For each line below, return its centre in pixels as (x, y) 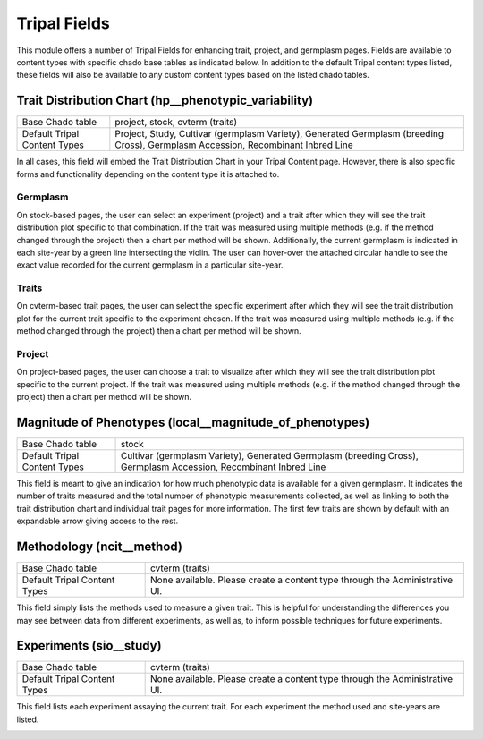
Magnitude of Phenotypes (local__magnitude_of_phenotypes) (193, 422)
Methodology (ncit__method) (100, 547)
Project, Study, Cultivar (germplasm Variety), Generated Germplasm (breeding (280, 134)
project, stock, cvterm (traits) (176, 123)
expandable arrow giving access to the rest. (97, 521)
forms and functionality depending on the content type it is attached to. (148, 174)
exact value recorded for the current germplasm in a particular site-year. (150, 265)
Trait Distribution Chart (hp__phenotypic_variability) (165, 101)
